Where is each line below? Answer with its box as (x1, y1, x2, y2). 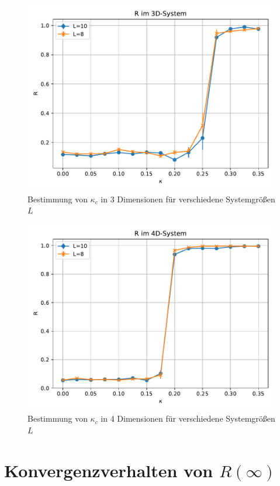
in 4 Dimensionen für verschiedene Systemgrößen (101, 412, 275, 425)
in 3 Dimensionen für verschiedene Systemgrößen (101, 192, 275, 205)
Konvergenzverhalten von (4, 458, 213, 482)
